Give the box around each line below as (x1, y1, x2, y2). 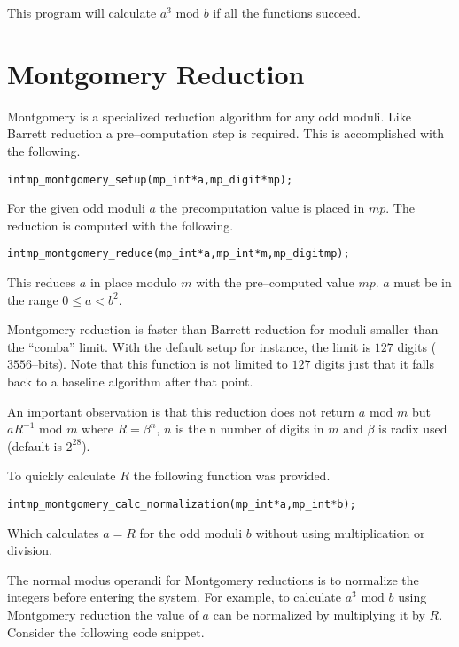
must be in (393, 273, 452, 291)
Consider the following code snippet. (7, 622, 205, 641)
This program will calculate (7, 4, 157, 21)
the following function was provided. (133, 466, 331, 485)
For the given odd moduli (7, 199, 145, 217)
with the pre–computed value (196, 273, 354, 291)
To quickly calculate (7, 466, 116, 485)
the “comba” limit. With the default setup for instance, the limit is (7, 337, 371, 355)
